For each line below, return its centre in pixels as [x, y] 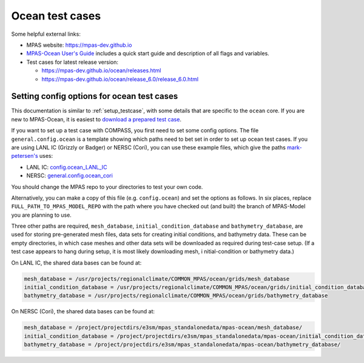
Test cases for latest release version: [72, 62]
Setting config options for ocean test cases [95, 96]
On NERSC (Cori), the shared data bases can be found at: [83, 311]
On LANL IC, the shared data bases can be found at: [76, 263]
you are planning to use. [42, 215]
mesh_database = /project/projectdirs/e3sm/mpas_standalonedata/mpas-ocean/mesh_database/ [163, 327]
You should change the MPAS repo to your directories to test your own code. [107, 187]
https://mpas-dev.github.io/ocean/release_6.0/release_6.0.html [120, 79]
